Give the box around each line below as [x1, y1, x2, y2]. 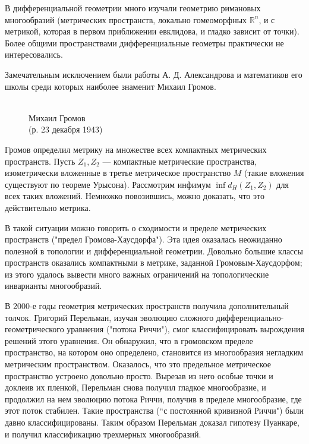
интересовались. [5, 48, 63, 61]
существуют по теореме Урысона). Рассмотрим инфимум [5, 178, 211, 190]
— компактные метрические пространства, [102, 155, 257, 167]
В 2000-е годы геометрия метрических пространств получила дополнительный [5, 300, 289, 312]
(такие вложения [244, 166, 304, 179]
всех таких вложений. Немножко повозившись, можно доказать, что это [5, 190, 264, 202]
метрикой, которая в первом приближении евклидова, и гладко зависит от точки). [5, 25, 299, 37]
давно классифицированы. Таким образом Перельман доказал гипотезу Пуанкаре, [5, 416, 299, 428]
